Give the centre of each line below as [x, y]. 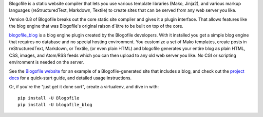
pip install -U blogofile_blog [55, 105]
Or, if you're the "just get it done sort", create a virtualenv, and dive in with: [84, 87]
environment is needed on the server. [47, 62]
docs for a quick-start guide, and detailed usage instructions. [70, 78]
